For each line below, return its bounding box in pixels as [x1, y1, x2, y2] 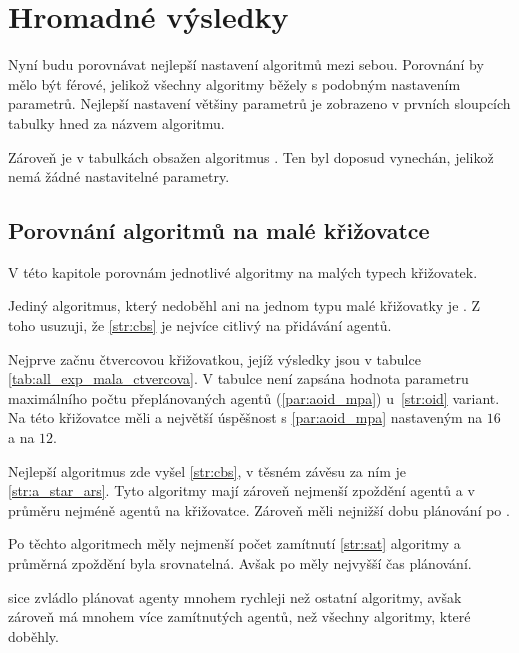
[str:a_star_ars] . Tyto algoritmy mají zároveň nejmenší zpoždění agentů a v [8, 480, 475, 501]
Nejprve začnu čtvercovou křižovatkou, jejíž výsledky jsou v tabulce [8, 348, 421, 369]
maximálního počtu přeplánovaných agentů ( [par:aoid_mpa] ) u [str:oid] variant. [8, 387, 500, 408]
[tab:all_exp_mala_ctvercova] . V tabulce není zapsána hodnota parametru [8, 368, 469, 389]
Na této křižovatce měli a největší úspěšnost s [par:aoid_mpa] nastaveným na [8, 407, 483, 428]
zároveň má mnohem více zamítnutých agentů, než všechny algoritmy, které [8, 606, 471, 627]
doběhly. [8, 625, 59, 646]
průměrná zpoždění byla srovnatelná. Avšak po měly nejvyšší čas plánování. [8, 553, 472, 574]
